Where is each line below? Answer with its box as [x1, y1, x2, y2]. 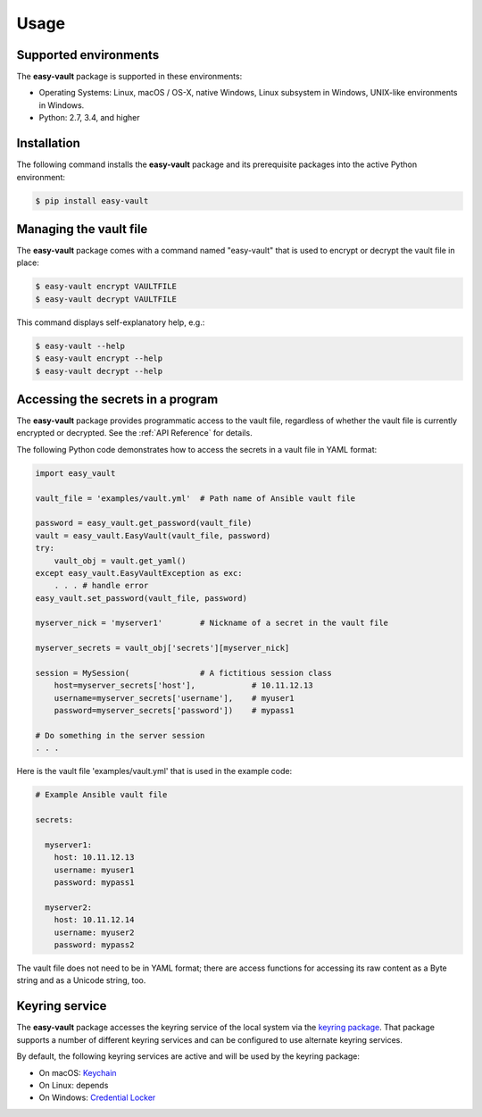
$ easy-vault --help [35, 340, 125, 351]
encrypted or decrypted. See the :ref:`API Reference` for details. [16, 428, 253, 438]
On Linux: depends [38, 1079, 109, 1090]
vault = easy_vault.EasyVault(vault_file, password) [35, 530, 271, 540]
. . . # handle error [54, 580, 149, 591]
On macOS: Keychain [38, 1067, 117, 1078]
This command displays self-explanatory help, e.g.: [16, 317, 205, 328]
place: [16, 257, 40, 268]
